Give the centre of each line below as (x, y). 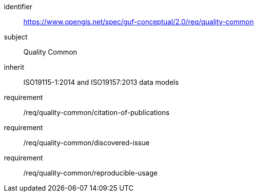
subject (16, 37)
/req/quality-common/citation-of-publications (97, 112)
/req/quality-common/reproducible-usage (90, 173)
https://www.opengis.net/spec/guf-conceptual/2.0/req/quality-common (139, 22)
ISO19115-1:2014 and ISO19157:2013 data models (101, 82)
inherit (14, 67)
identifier (18, 7)
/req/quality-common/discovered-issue (87, 143)
